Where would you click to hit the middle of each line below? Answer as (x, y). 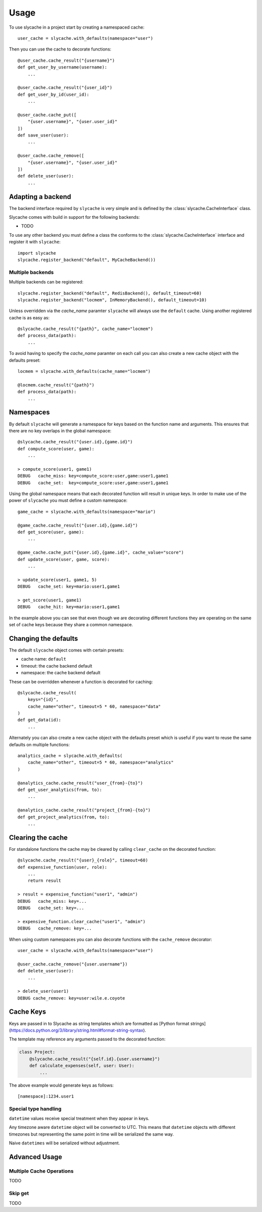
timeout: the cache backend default (57, 666)
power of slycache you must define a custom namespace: (68, 500)
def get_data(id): (40, 720)
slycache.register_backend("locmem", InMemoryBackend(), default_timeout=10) (112, 300)
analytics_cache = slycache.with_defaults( (70, 756)
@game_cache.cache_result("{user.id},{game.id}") (78, 525)
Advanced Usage (36, 1157)
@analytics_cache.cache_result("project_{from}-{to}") (84, 810)
